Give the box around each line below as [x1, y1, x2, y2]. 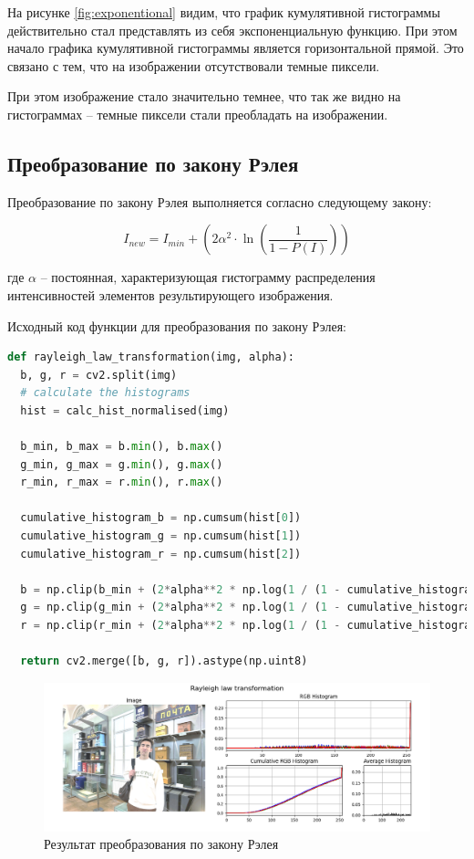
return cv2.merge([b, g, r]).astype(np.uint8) [20, 655, 308, 668]
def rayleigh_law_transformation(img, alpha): [7, 351, 294, 364]
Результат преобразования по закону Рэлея [44, 834, 279, 854]
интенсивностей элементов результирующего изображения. [7, 285, 334, 304]
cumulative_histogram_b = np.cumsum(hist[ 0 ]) [20, 511, 302, 525]
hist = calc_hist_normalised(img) [20, 403, 230, 417]
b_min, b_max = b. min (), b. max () [20, 440, 223, 454]
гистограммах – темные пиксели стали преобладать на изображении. [7, 104, 388, 123]
